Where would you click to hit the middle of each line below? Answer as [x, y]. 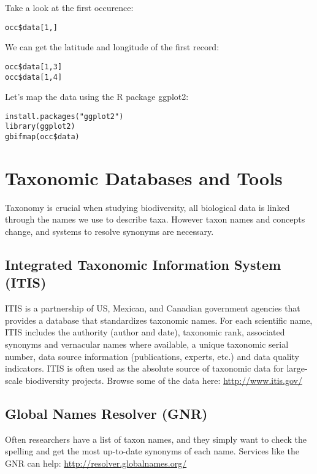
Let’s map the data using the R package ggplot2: [97, 97]
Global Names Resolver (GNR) [106, 413]
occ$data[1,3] [34, 67]
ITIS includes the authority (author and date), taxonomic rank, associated [145, 332]
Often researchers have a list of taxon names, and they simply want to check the [156, 439]
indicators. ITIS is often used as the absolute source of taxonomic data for [144, 368]
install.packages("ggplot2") [64, 116]
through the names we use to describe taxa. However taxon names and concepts [155, 219]
